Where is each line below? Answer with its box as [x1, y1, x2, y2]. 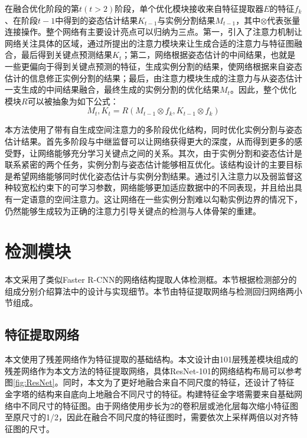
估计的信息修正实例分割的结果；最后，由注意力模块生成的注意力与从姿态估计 [5, 71, 302, 84]
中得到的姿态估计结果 [55, 14, 138, 26]
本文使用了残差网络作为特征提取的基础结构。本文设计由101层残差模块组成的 [5, 353, 298, 365]
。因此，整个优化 [230, 83, 296, 96]
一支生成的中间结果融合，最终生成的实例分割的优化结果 [5, 83, 220, 96]
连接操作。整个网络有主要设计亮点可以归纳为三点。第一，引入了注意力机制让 [5, 25, 302, 38]
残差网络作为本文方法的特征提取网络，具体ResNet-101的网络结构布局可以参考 [5, 364, 302, 377]
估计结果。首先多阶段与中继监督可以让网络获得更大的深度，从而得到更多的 [5, 135, 294, 147]
